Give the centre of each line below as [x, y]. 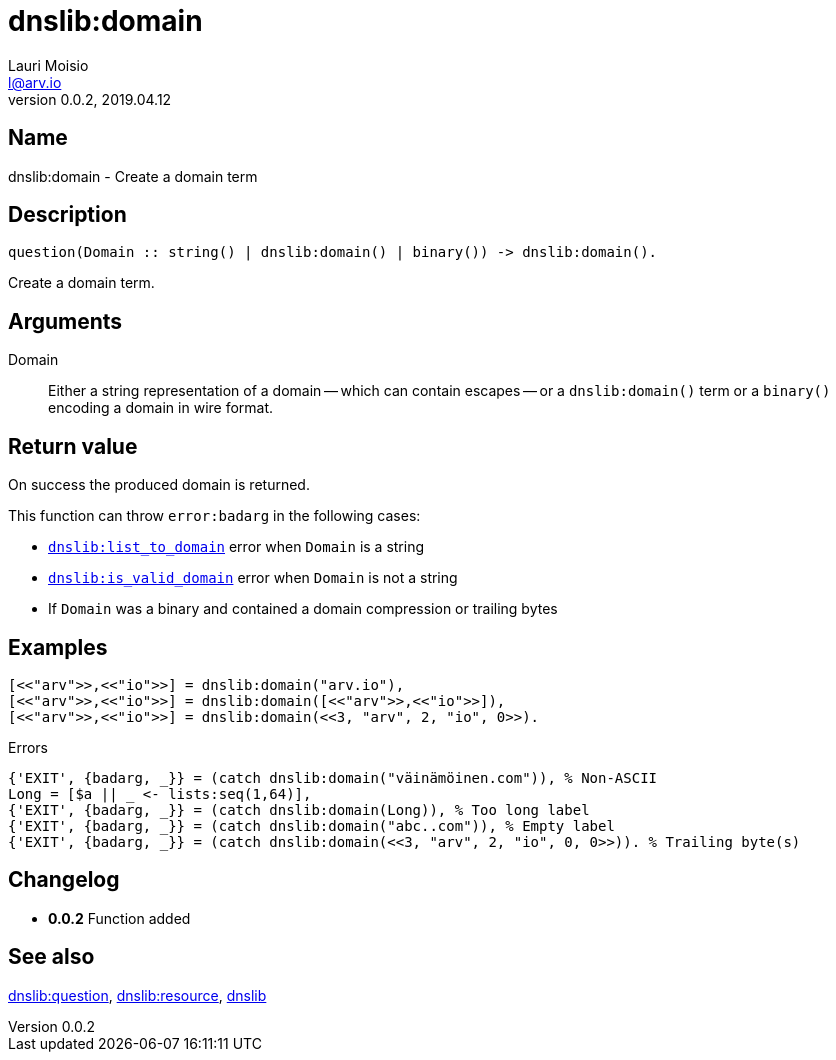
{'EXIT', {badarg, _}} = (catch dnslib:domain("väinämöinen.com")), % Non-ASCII [333, 777]
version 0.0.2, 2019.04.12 [90, 99]
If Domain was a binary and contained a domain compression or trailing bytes [303, 609]
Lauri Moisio [48, 65]
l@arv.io [35, 82]
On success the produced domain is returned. [159, 485]
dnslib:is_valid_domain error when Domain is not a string [253, 578]
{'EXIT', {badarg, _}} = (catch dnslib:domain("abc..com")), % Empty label [311, 825]
